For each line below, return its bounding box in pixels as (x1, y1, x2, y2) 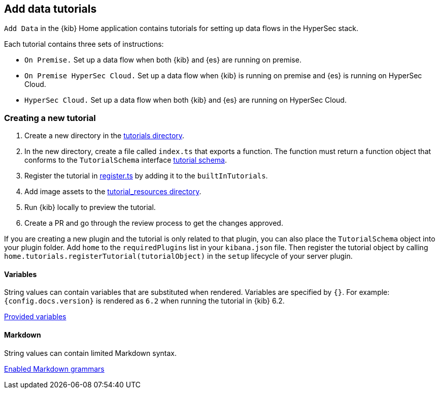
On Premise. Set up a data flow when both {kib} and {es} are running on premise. (24, 55, 301, 65)
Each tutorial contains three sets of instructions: (4, 40, 164, 49)
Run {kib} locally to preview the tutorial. (24, 203, 156, 212)
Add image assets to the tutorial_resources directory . (24, 187, 201, 196)
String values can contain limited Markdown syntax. (4, 348, 177, 357)
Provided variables (4, 312, 66, 321)
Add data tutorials (4, 3, 97, 15)
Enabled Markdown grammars (4, 364, 105, 373)
